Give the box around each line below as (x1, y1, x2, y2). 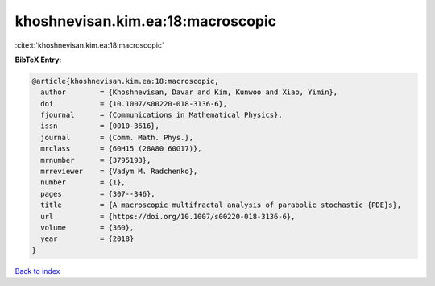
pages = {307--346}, (40, 189, 156, 198)
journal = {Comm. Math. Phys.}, (40, 133, 193, 142)
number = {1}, (40, 178, 126, 187)
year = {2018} (40, 234, 135, 243)
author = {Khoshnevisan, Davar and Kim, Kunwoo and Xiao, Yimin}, (40, 88, 338, 97)
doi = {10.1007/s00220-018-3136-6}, (40, 99, 228, 108)
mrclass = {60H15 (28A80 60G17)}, (40, 144, 202, 153)
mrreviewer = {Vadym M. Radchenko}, (40, 167, 198, 176)
